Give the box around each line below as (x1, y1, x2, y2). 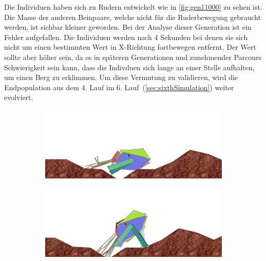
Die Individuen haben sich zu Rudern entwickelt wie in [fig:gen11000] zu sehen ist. (4, 2, 262, 12)
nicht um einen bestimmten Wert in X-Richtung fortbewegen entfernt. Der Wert (4, 42, 256, 52)
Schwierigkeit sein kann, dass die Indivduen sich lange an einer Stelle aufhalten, (4, 62, 255, 72)
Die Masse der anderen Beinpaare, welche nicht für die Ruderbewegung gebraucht (4, 11, 261, 22)
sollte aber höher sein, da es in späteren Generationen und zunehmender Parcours (4, 51, 262, 62)
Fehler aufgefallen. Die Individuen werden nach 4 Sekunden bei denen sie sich (4, 31, 248, 42)
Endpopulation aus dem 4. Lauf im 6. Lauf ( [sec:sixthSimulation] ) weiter (4, 82, 234, 92)
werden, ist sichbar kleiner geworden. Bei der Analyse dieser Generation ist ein (4, 22, 252, 32)
